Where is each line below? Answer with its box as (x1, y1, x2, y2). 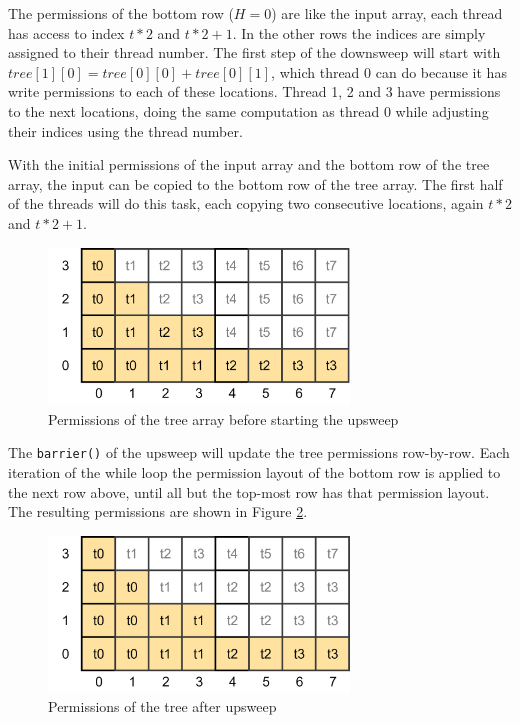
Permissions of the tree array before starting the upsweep (48, 408, 399, 429)
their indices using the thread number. (8, 120, 243, 141)
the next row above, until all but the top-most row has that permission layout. (8, 481, 490, 502)
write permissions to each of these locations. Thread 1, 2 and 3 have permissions (8, 81, 501, 102)
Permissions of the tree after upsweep (48, 696, 277, 717)
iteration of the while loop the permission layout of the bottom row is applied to (8, 461, 501, 482)
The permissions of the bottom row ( (8, 3, 234, 23)
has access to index (8, 22, 125, 43)
